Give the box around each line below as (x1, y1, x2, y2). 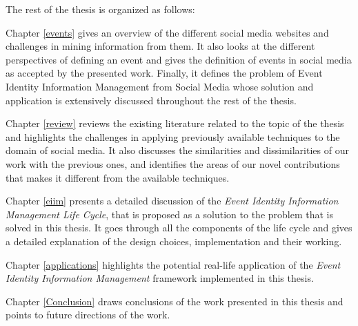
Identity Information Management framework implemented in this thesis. (6, 271, 314, 285)
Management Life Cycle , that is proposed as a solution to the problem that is (6, 207, 334, 221)
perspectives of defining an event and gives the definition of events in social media (6, 52, 352, 66)
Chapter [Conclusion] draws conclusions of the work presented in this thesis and (6, 294, 344, 308)
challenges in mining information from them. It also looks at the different (6, 39, 315, 53)
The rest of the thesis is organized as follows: (6, 2, 195, 16)
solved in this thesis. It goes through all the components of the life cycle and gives (6, 220, 352, 235)
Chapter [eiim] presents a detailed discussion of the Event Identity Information (6, 193, 339, 208)
